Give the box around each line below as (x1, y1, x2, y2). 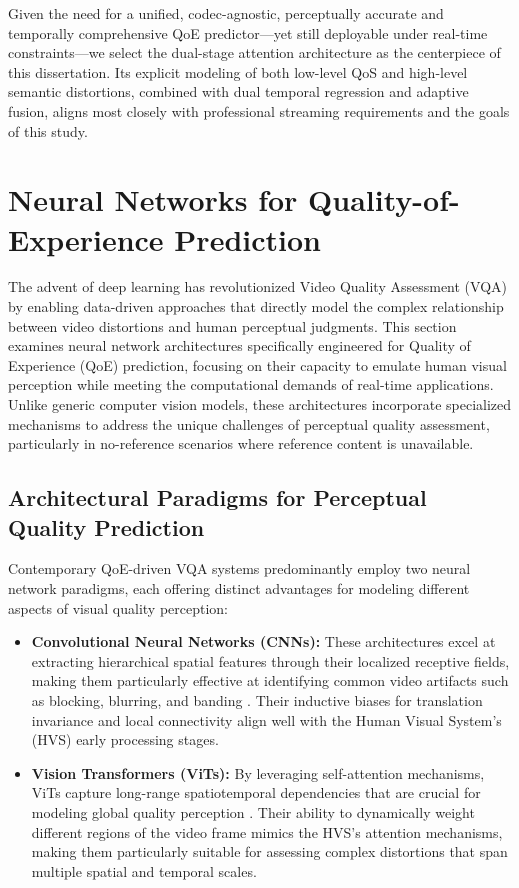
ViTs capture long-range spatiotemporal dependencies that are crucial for (31, 782, 481, 803)
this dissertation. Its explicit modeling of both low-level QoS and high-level (8, 61, 468, 82)
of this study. (8, 120, 88, 141)
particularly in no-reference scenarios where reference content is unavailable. (8, 433, 474, 454)
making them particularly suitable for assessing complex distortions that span (31, 841, 508, 862)
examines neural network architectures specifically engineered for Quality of (8, 335, 471, 356)
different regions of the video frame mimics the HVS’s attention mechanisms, (31, 821, 503, 842)
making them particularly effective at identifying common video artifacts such (31, 670, 509, 691)
